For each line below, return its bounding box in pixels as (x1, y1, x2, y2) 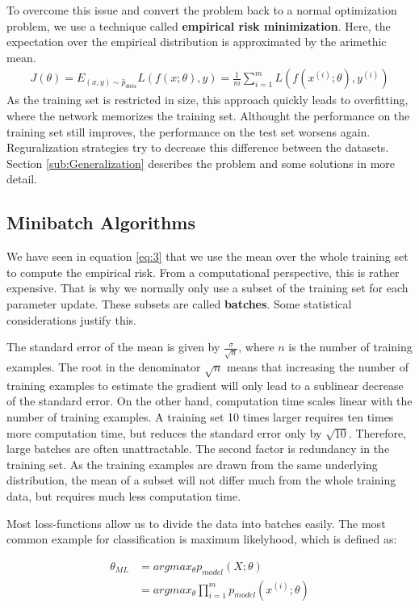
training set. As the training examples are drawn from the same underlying (6, 455, 378, 472)
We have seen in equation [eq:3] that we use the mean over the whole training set (6, 248, 409, 265)
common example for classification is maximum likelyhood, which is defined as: (6, 530, 397, 547)
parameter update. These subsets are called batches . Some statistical (6, 295, 352, 312)
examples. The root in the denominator (6, 359, 201, 375)
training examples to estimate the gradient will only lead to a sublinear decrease (6, 376, 404, 393)
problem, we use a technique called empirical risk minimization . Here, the (6, 17, 391, 34)
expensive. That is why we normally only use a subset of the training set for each (6, 279, 409, 296)
